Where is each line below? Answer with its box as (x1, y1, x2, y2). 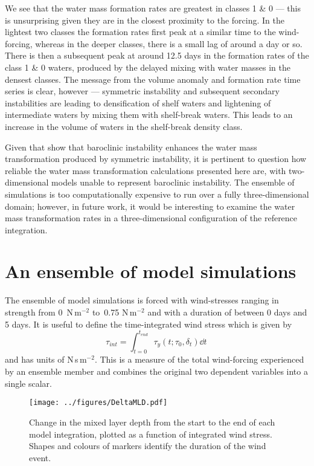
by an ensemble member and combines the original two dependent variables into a (5, 365, 308, 378)
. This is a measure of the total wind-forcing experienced (94, 353, 304, 366)
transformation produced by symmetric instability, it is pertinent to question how (5, 152, 307, 165)
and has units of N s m (5, 353, 87, 366)
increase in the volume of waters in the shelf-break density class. (5, 120, 243, 132)
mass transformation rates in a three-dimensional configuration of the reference (5, 212, 298, 224)
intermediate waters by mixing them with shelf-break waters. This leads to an (5, 108, 293, 121)
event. (29, 451, 51, 464)
